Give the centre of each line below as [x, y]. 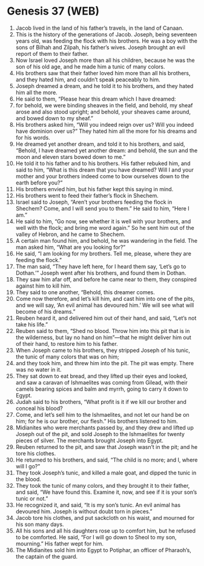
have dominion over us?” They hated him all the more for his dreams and [106, 131]
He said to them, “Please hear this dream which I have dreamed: [96, 99]
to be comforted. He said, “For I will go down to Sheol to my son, [96, 537]
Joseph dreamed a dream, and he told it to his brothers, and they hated [104, 86]
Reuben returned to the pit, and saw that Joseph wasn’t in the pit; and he [107, 446]
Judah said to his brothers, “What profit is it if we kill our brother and [101, 402]
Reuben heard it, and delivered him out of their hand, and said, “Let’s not [106, 318]
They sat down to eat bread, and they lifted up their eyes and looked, [101, 376]
